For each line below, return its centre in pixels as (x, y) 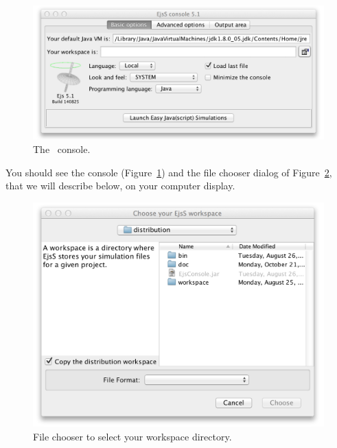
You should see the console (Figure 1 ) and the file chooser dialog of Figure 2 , (169, 172)
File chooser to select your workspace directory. (132, 436)
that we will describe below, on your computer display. (120, 186)
